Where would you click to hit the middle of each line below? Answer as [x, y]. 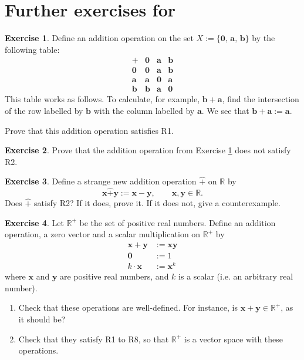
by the [264, 38]
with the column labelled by [144, 111]
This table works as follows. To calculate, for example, [102, 99]
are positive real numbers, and [114, 276]
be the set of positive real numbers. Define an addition [178, 222]
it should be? [42, 319]
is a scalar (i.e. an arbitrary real [236, 276]
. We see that [225, 111]
